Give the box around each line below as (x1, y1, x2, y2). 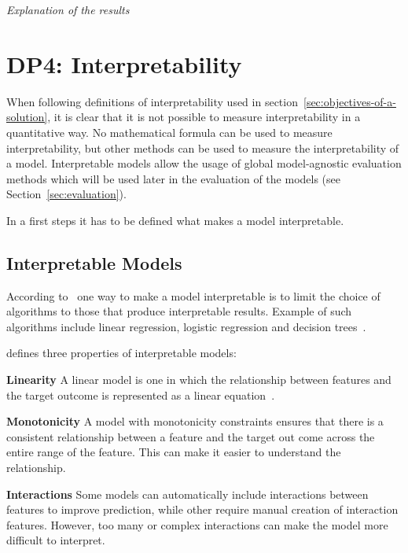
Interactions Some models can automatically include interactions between (6, 485, 369, 502)
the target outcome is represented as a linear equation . (6, 386, 275, 403)
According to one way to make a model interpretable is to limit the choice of (6, 287, 380, 304)
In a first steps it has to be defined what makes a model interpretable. (6, 212, 344, 228)
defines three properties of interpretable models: (6, 345, 237, 361)
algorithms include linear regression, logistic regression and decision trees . (6, 318, 366, 334)
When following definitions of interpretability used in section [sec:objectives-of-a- (6, 93, 396, 109)
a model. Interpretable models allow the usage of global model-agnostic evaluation (6, 155, 402, 171)
